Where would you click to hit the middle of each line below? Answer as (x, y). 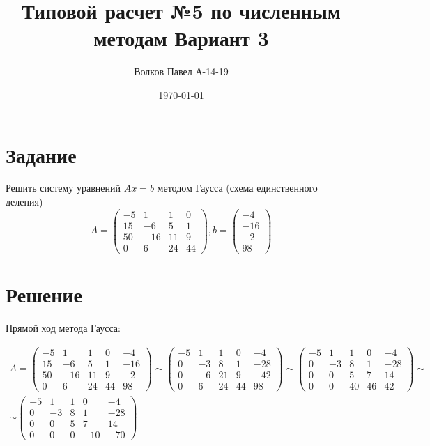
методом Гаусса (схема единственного (237, 188)
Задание (41, 154)
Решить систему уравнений (63, 188)
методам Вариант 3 (181, 38)
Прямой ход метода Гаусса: (63, 327)
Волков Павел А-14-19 (181, 71)
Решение (44, 294)
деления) (24, 202)
